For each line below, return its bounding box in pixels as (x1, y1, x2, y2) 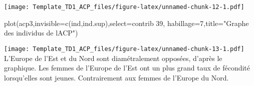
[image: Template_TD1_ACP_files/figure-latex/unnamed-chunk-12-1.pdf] (4, 3, 244, 10)
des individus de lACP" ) (4, 27, 78, 38)
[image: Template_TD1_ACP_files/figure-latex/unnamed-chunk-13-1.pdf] (4, 45, 244, 52)
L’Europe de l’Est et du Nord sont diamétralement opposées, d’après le (4, 52, 222, 63)
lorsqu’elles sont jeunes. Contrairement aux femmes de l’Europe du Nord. (4, 72, 229, 82)
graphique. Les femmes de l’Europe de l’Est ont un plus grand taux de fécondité (4, 62, 250, 73)
